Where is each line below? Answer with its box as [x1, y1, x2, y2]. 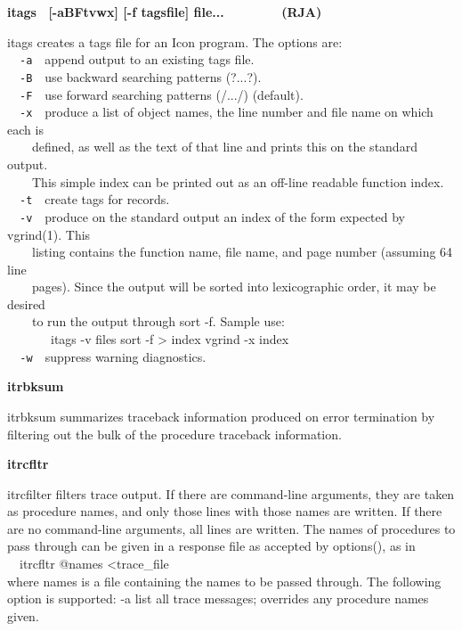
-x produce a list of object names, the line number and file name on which [20, 102, 434, 121]
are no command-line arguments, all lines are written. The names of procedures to [7, 519, 456, 537]
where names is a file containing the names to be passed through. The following [7, 571, 442, 590]
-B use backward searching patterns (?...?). [20, 67, 262, 86]
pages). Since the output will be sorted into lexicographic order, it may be [31, 277, 436, 296]
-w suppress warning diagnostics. [20, 347, 207, 365]
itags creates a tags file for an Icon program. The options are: [7, 32, 343, 51]
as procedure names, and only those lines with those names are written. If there [7, 502, 442, 520]
